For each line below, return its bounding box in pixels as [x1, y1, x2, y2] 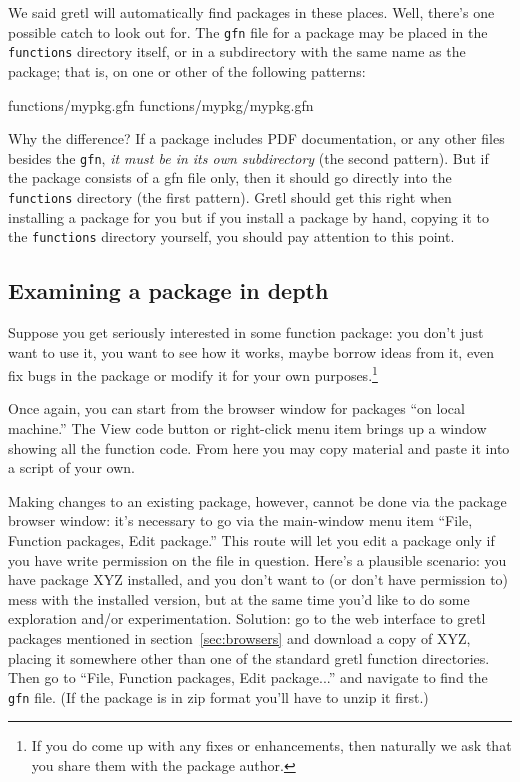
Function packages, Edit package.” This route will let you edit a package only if [8, 530, 495, 551]
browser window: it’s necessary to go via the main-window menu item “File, [8, 510, 473, 531]
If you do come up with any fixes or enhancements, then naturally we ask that [31, 735, 512, 756]
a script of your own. [8, 457, 135, 478]
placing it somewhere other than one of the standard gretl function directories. [8, 647, 490, 668]
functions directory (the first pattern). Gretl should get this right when [8, 186, 452, 207]
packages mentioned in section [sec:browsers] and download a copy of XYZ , [8, 628, 471, 649]
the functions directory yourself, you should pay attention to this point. [8, 226, 455, 247]
